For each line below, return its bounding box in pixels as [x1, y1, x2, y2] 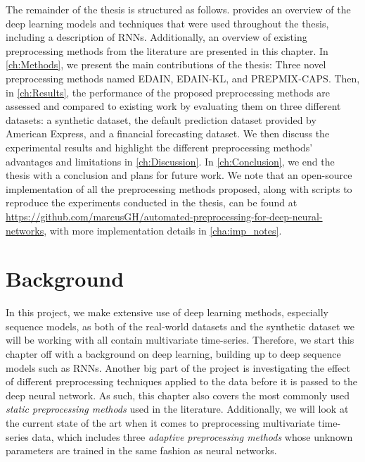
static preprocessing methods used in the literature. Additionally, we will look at [6, 401, 349, 416]
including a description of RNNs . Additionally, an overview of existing [6, 30, 307, 44]
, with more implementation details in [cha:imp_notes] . [44, 223, 282, 237]
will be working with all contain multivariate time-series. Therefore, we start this [6, 332, 354, 347]
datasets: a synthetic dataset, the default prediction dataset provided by [6, 112, 316, 127]
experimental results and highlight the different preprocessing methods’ [6, 139, 313, 154]
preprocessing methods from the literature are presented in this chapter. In [6, 43, 328, 58]
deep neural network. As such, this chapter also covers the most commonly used [6, 387, 350, 402]
